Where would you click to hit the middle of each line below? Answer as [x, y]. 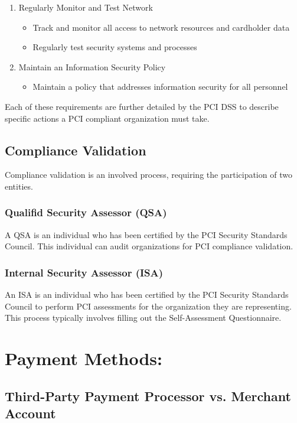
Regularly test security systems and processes [115, 47]
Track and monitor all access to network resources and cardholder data [161, 27]
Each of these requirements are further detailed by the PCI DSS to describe [142, 106]
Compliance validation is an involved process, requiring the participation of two [148, 175]
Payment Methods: [84, 358]
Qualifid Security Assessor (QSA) [86, 212]
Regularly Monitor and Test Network [86, 7]
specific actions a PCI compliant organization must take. [107, 118]
